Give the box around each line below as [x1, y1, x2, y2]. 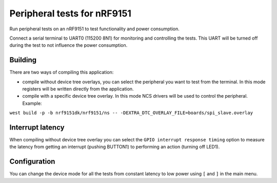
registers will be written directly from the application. [22, 86, 134, 92]
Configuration [9, 157, 55, 166]
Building [9, 56, 37, 64]
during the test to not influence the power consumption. [9, 42, 128, 48]
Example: [22, 100, 42, 106]
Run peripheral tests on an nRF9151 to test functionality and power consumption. [9, 26, 180, 32]
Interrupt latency [9, 123, 65, 132]
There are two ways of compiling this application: [9, 69, 114, 76]
